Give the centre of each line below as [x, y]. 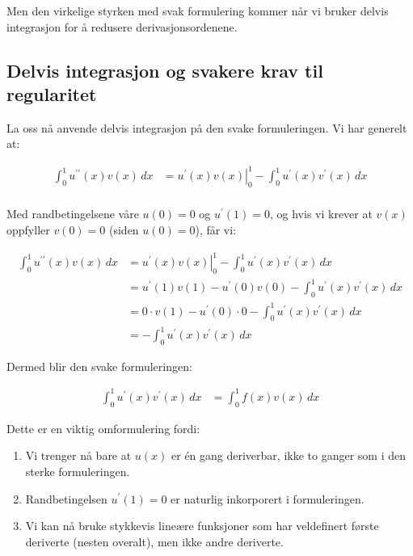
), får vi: [216, 229]
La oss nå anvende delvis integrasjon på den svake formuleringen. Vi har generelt [207, 127]
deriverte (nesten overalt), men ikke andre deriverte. [154, 541]
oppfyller [28, 229]
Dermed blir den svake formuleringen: [99, 366]
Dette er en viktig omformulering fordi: [103, 428]
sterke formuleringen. [78, 471]
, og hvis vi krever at [321, 214]
